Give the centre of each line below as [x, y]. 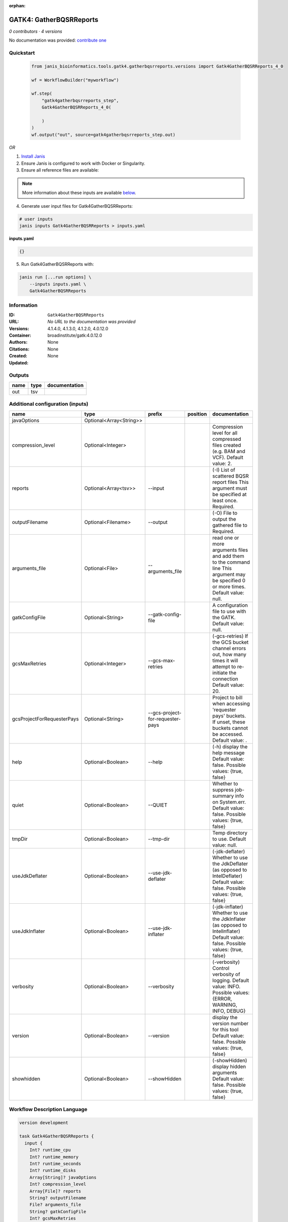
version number [230, 1023]
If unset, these [229, 722]
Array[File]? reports [55, 1191]
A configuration [230, 605]
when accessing [231, 703]
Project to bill [227, 698]
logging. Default [231, 980]
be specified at [230, 494]
